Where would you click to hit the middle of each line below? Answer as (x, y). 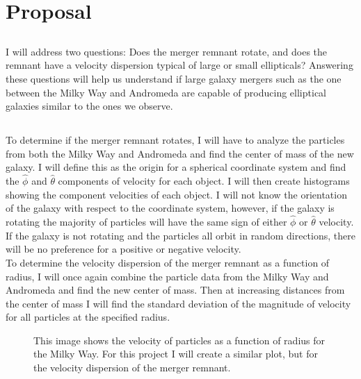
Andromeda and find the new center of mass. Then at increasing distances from (175, 290)
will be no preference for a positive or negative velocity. (123, 249)
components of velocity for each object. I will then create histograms (204, 181)
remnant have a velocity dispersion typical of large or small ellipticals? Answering (179, 65)
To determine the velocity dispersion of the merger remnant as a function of (168, 262)
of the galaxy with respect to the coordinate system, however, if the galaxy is (170, 208)
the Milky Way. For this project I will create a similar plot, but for (176, 354)
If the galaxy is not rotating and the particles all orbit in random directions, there (180, 235)
